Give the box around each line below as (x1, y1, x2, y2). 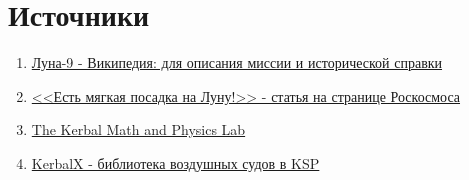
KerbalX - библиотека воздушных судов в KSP (31, 152, 320, 173)
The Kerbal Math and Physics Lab (31, 119, 246, 140)
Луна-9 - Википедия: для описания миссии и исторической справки (31, 52, 443, 73)
